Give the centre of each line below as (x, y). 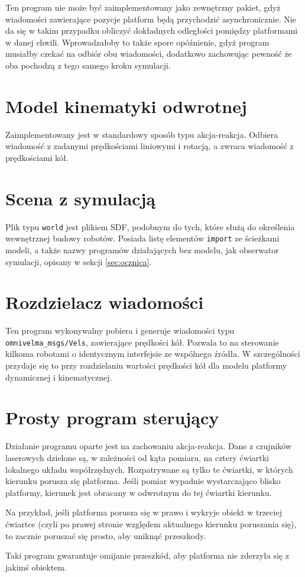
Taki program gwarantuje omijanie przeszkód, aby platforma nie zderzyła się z (147, 555)
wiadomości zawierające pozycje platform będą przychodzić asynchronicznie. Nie (151, 19)
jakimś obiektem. (36, 567)
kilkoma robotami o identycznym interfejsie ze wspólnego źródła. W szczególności (153, 354)
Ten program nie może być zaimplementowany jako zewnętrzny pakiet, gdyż (143, 7)
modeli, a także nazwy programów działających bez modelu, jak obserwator (142, 249)
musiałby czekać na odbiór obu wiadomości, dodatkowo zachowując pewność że (149, 54)
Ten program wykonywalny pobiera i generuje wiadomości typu (120, 331)
